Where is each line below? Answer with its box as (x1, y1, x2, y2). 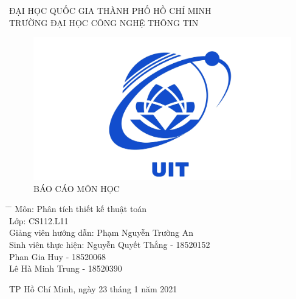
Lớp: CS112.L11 (9, 214, 69, 227)
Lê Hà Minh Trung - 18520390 (9, 262, 122, 275)
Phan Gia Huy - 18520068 (9, 250, 106, 263)
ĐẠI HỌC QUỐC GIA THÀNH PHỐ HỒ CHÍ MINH (9, 4, 212, 16)
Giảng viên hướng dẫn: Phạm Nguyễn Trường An (9, 226, 193, 239)
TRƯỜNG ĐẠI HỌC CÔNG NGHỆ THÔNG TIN (9, 16, 199, 29)
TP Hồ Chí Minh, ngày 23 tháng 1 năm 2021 (9, 282, 177, 295)
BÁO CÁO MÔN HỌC (33, 182, 120, 194)
